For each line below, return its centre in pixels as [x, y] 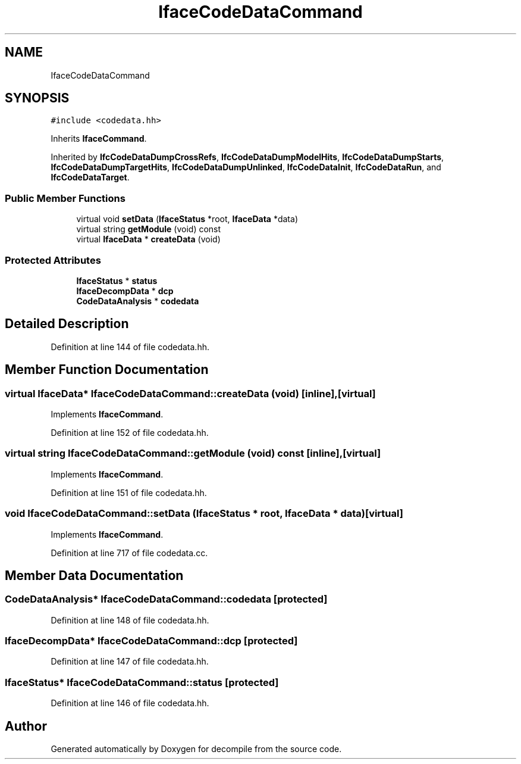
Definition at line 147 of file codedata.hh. [130, 662]
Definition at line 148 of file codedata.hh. [130, 620]
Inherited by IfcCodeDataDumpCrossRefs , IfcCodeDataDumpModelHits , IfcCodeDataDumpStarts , [247, 157]
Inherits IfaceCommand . [99, 139]
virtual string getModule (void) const [149, 229]
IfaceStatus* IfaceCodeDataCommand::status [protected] [142, 682]
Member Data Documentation [94, 575]
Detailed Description [67, 324]
